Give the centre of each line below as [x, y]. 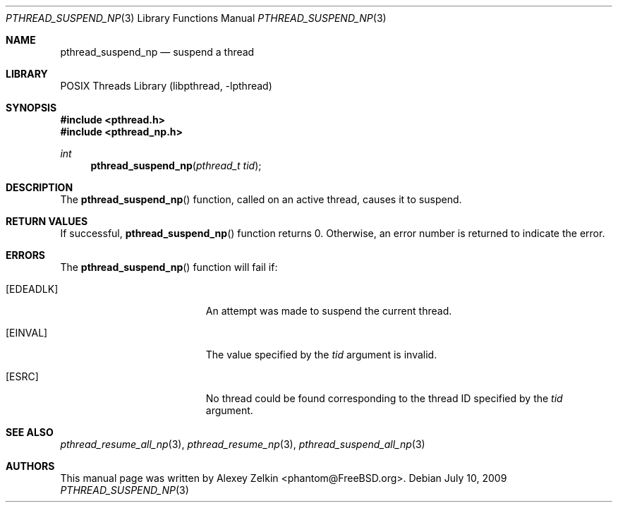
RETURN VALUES [47, 221]
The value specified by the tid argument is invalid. [321, 355]
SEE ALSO [30, 432]
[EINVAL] [27, 333]
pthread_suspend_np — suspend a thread [157, 52]
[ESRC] [22, 376]
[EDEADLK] [32, 289]
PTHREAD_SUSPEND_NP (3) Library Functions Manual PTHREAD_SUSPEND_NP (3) [196, 18]
